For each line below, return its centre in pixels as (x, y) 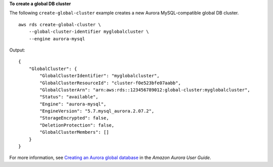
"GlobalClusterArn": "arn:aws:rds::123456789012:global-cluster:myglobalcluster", (145, 90)
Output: (17, 50)
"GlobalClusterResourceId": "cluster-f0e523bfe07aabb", (110, 83)
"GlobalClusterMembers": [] (74, 132)
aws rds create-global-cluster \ (60, 24)
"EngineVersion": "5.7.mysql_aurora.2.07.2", (97, 111)
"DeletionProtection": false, (77, 125)
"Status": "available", (69, 97)
